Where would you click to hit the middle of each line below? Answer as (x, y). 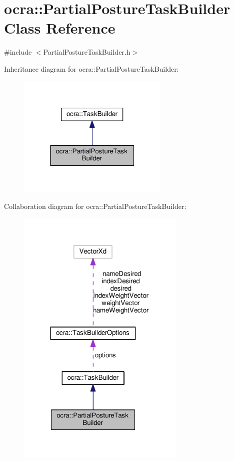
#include (18, 52)
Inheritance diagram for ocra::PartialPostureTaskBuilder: (91, 68)
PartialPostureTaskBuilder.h (87, 52)
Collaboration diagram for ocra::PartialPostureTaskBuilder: (95, 206)
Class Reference (60, 28)
